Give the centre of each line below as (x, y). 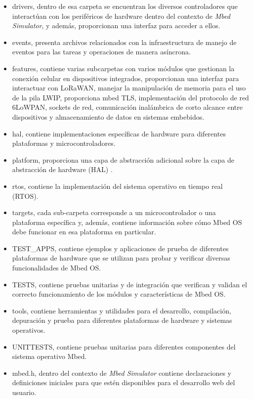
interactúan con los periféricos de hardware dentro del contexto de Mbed (121, 16)
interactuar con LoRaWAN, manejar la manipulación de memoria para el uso (129, 88)
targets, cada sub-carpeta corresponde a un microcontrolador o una (114, 212)
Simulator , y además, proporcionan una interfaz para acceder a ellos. (116, 25)
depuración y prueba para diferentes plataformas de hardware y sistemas (122, 320)
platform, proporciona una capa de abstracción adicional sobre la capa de (123, 159)
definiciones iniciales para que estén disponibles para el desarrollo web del (124, 382)
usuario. (24, 392)
